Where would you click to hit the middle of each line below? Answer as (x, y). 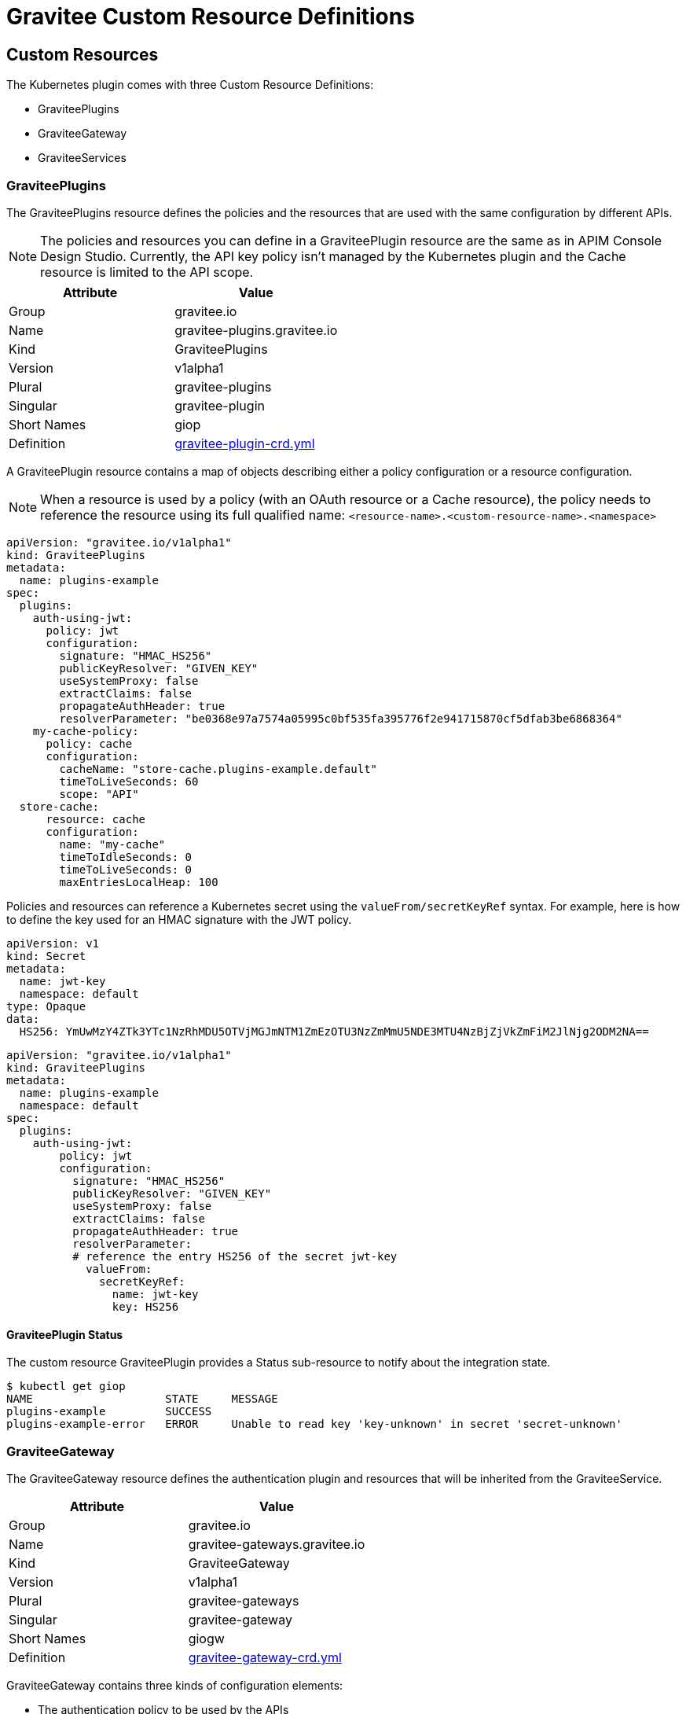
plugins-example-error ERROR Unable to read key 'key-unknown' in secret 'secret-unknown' (314, 1424)
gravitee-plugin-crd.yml (245, 443)
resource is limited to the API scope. (147, 272)
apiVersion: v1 (53, 943)
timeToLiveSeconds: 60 (129, 781)
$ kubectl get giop (66, 1387)
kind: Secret (46, 956)
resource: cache (96, 819)
